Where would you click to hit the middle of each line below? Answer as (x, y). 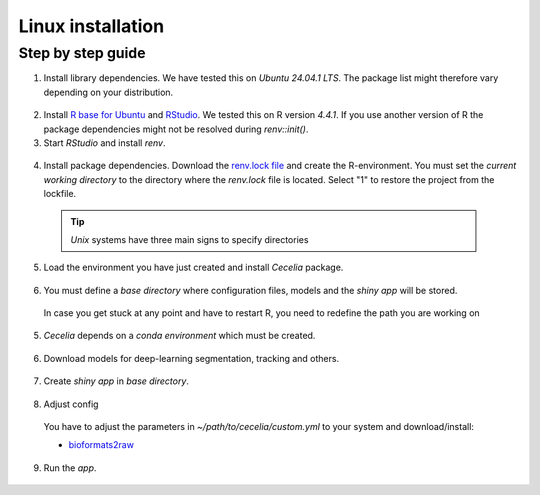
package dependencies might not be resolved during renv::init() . (176, 129)
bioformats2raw (101, 445)
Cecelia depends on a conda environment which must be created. (179, 336)
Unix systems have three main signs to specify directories (189, 239)
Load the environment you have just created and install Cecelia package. (193, 267)
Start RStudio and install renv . (104, 142)
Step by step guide (82, 53)
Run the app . (70, 467)
